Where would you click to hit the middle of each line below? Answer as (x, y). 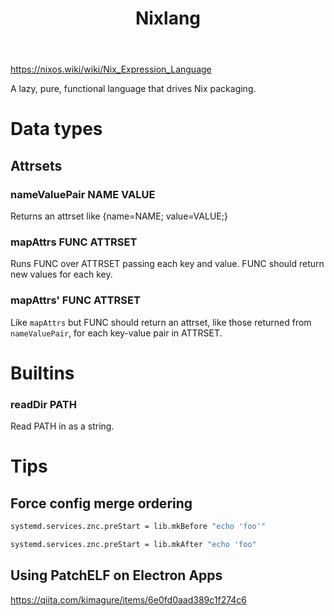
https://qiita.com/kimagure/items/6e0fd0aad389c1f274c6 (129, 599)
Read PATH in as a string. (62, 426)
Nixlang (168, 18)
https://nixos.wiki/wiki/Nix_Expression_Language (111, 69)
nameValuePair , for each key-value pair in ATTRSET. (116, 333)
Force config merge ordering (101, 503)
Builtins (42, 373)
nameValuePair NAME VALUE (83, 194)
